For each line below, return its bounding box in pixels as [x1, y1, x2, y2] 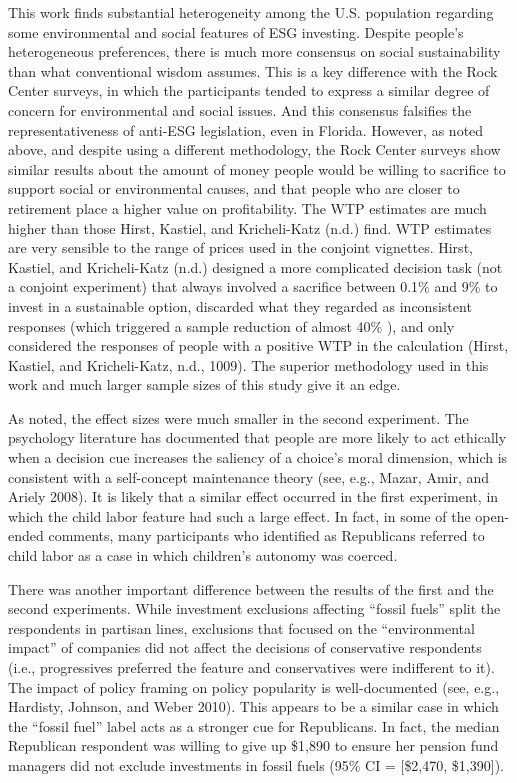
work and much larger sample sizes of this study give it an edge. [8, 374, 401, 395]
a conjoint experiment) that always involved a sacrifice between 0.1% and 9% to [8, 276, 498, 297]
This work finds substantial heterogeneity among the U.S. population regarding [8, 2, 494, 22]
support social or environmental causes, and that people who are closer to [8, 178, 460, 199]
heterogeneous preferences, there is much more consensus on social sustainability [8, 41, 501, 62]
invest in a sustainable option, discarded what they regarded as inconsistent [8, 295, 472, 316]
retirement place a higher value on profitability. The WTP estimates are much [8, 197, 487, 218]
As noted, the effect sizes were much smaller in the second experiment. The [8, 407, 469, 428]
